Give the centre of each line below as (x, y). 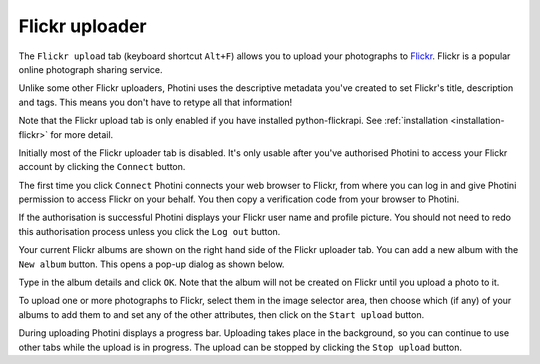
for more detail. (82, 134)
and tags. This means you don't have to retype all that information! (155, 102)
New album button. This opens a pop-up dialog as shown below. (151, 264)
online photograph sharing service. (91, 69)
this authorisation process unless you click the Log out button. (149, 231)
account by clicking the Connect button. (102, 167)
